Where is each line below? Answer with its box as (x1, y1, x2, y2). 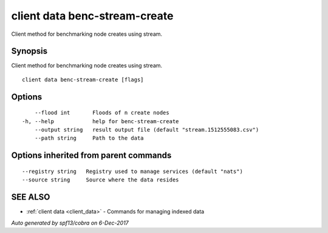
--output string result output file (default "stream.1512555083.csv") (34, 126, 259, 133)
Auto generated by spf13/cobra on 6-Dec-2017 (11, 219, 129, 226)
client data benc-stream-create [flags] (22, 76, 144, 83)
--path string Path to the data (34, 135, 144, 142)
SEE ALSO (11, 192, 50, 203)
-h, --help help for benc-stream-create (22, 118, 179, 124)
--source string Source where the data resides (22, 177, 179, 183)
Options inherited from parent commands (11, 150, 172, 161)
